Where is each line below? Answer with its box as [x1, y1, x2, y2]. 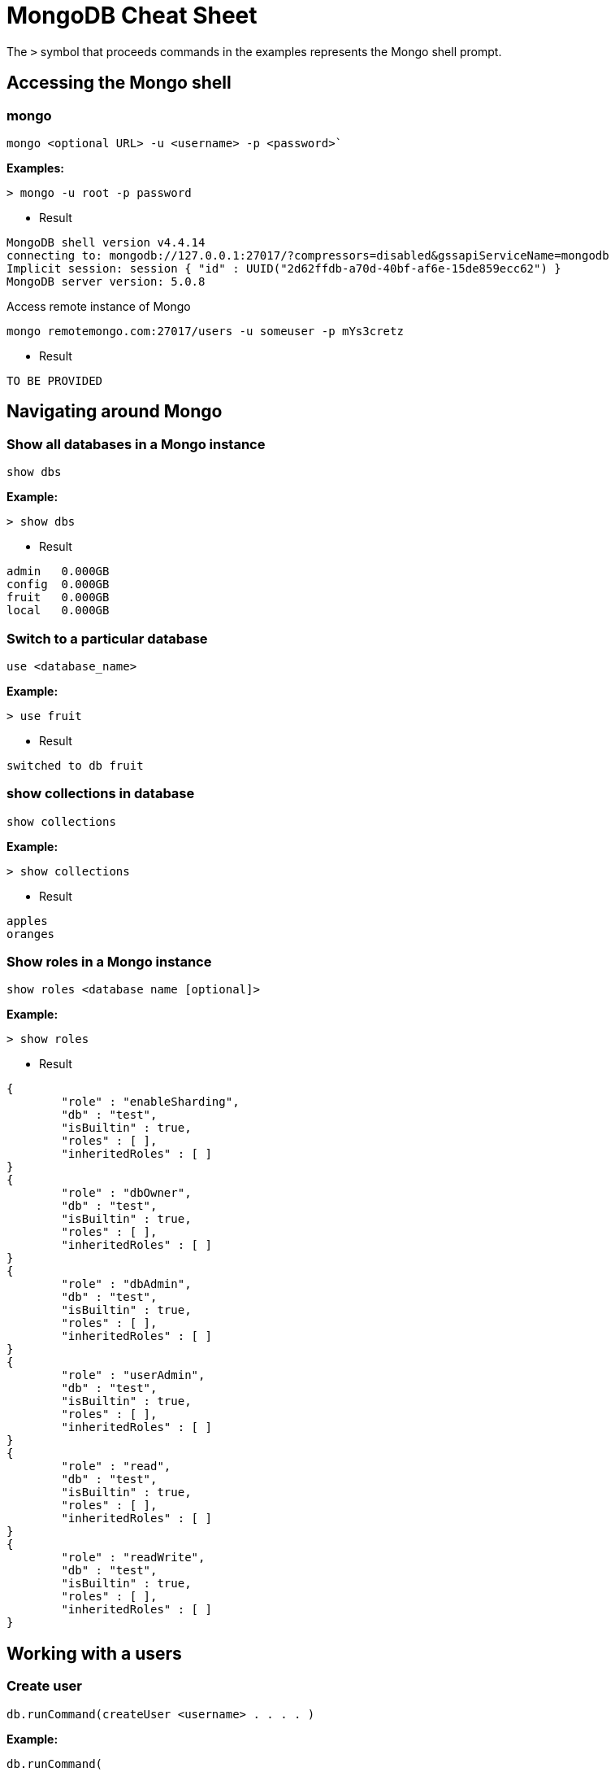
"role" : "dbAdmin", [61, 1277, 192, 1291]
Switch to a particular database [6, 630, 208, 647]
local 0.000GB [6, 604, 110, 618]
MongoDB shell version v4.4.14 [6, 235, 206, 249]
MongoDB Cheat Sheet [6, 2, 258, 29]
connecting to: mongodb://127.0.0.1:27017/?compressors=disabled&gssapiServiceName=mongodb [6, 248, 609, 262]
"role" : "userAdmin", [61, 1368, 206, 1382]
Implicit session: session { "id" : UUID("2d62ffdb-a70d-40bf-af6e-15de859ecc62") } [6, 261, 561, 275]
